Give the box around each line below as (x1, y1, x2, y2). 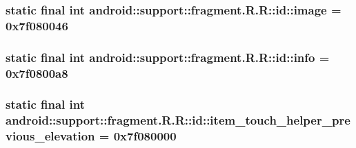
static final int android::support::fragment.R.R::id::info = (6, 48, 330, 65)
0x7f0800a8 (6, 64, 68, 81)
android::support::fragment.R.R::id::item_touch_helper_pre (6, 112, 350, 129)
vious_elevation (6, 127, 95, 145)
